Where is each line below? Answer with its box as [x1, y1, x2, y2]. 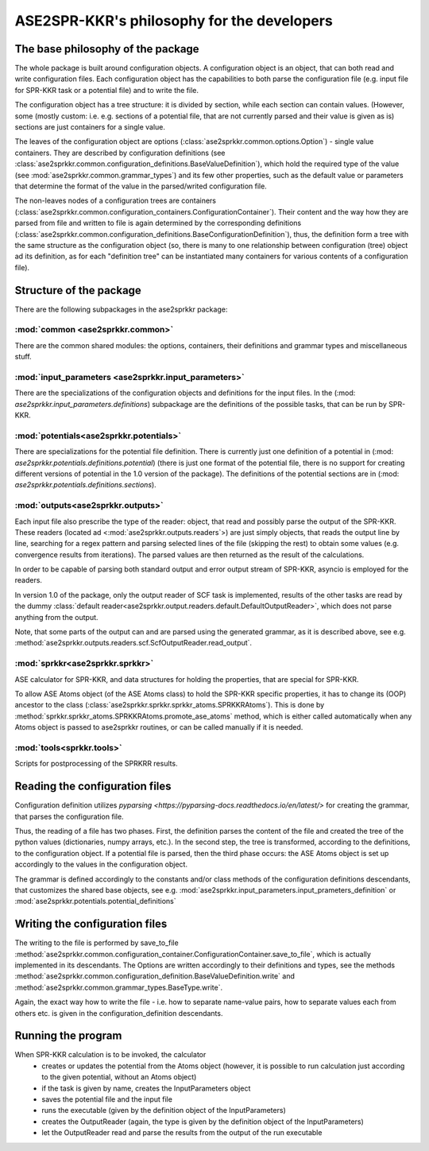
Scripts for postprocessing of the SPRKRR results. [14, 759, 178, 769]
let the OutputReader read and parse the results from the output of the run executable [41, 1128, 323, 1137]
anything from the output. [14, 612, 99, 622]
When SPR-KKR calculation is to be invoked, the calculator [14, 1050, 207, 1060]
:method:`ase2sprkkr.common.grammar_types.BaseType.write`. [14, 982, 222, 992]
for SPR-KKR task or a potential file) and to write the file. [14, 85, 199, 95]
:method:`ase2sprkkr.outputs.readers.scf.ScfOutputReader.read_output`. [14, 638, 253, 648]
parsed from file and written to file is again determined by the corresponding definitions [14, 219, 302, 228]
